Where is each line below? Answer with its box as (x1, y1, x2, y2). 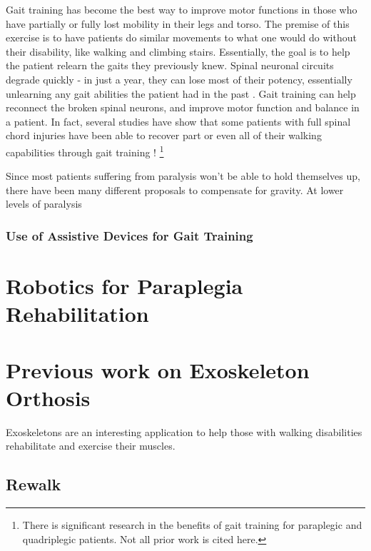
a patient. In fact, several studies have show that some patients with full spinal (6, 113, 351, 128)
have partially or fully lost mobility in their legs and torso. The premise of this (6, 16, 350, 31)
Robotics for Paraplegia (6, 271, 243, 300)
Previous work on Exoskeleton (6, 355, 310, 384)
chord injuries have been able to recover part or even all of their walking (6, 128, 322, 143)
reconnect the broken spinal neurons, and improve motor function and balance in (6, 100, 360, 115)
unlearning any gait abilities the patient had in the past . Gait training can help (6, 86, 356, 101)
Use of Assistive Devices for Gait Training (6, 226, 253, 244)
